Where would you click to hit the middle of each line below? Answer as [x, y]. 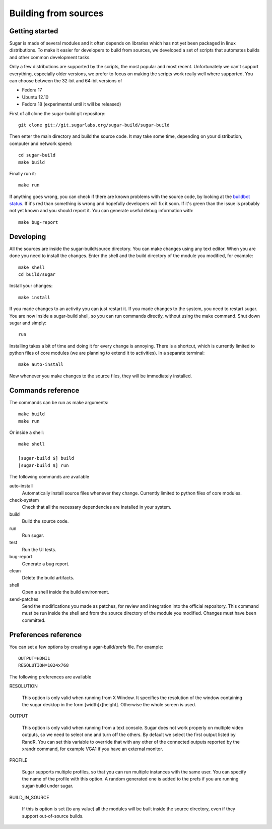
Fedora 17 [32, 90]
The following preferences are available [50, 676]
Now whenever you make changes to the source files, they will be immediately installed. [101, 376]
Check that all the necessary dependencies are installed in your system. [96, 507]
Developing [28, 237]
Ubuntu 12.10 [35, 97]
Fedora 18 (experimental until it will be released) [72, 104]
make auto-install [41, 364]
